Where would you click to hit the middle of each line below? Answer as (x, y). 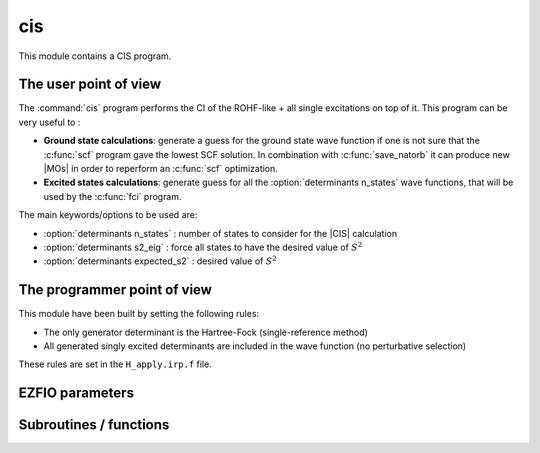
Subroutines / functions (94, 425)
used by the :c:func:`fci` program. (112, 196)
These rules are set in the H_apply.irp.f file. (115, 364)
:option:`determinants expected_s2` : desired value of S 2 (160, 260)
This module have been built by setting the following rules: (139, 314)
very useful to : (49, 122)
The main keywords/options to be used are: (108, 215)
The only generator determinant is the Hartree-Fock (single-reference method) (206, 332)
